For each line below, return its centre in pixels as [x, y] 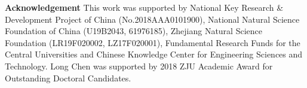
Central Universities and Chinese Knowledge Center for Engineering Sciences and [154, 54]
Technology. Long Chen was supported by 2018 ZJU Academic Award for [139, 66]
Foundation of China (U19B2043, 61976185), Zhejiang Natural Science [133, 31]
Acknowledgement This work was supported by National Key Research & [144, 7]
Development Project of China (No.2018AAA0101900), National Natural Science [152, 19]
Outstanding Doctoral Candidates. [68, 78]
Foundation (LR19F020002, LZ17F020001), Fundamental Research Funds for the [153, 42]
